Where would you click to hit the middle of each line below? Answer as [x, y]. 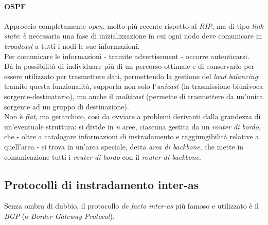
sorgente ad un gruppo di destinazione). [67, 106]
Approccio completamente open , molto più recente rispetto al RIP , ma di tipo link [134, 25]
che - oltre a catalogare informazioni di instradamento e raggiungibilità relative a [132, 136]
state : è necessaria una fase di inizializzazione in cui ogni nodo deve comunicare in [133, 36]
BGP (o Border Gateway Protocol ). [59, 215]
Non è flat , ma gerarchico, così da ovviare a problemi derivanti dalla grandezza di [132, 116]
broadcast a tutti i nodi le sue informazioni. [72, 45]
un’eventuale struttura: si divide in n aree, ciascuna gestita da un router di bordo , [132, 126]
